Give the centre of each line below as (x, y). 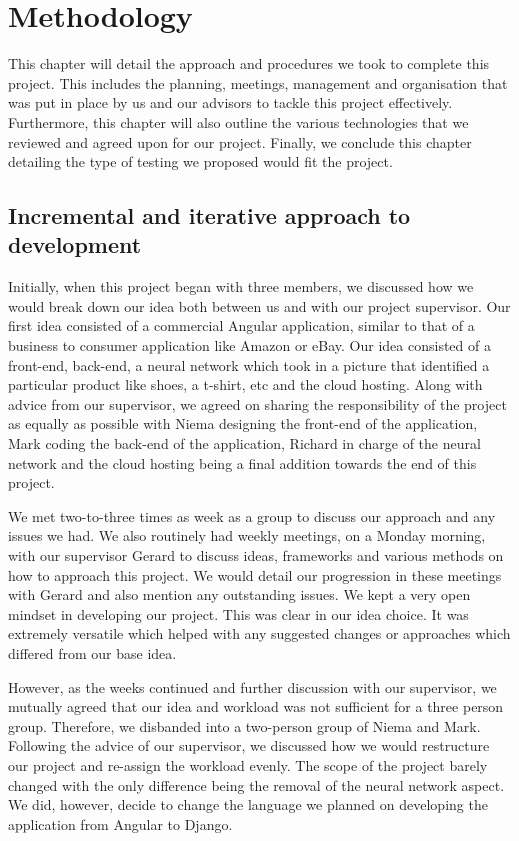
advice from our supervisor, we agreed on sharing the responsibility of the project (257, 403)
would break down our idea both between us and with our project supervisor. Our (259, 305)
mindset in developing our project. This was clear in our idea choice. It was (238, 613)
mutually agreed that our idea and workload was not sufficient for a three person (256, 706)
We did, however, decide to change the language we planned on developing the (248, 804)
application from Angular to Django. (120, 823)
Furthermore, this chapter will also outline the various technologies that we (238, 121)
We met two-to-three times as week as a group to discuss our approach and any (252, 515)
